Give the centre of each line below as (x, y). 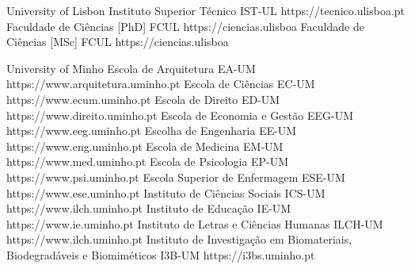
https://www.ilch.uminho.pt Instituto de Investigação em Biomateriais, (179, 239)
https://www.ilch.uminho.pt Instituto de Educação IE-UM (149, 208)
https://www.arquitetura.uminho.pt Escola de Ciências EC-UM (161, 84)
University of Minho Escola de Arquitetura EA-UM (131, 68)
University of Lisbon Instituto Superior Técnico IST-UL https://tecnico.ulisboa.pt (206, 10)
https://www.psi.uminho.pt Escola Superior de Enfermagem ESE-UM (176, 177)
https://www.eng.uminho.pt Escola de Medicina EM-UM (145, 146)
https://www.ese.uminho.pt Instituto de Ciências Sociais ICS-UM (166, 192)
